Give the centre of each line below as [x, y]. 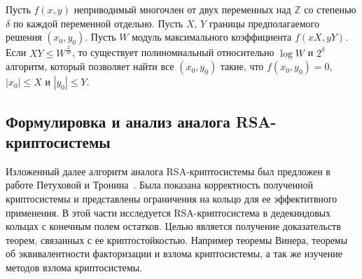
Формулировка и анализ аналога [118, 121]
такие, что [242, 66]
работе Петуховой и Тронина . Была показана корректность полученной [159, 185]
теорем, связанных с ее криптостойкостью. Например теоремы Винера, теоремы [177, 239]
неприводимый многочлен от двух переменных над [182, 9]
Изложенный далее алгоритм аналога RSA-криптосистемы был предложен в [168, 171]
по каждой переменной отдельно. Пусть [98, 23]
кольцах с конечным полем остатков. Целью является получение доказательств [173, 226]
